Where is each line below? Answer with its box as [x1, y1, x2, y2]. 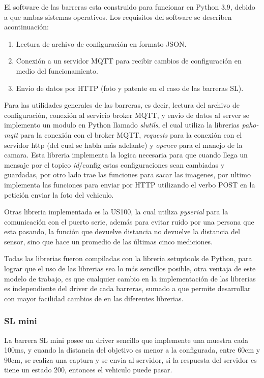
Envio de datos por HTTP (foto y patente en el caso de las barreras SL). [16, 82, 244, 93]
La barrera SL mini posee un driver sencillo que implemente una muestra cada [4, 334, 248, 345]
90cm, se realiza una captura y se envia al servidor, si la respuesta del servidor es [4, 354, 257, 365]
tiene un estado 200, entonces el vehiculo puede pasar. [4, 364, 172, 375]
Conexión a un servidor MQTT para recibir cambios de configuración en [16, 55, 242, 66]
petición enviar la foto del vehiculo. [4, 189, 114, 200]
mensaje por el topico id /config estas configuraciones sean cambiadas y [4, 159, 225, 170]
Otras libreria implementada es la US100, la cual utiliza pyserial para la [4, 206, 228, 217]
